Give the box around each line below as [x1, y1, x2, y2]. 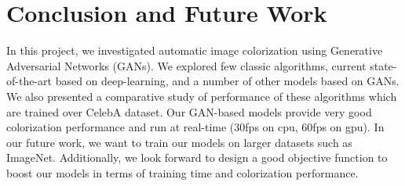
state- [370, 57, 397, 73]
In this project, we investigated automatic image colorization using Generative [6, 42, 383, 59]
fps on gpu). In [312, 119, 385, 135]
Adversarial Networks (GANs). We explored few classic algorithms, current [6, 57, 367, 73]
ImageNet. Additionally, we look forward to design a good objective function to [6, 149, 388, 166]
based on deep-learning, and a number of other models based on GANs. [55, 73, 400, 89]
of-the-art [6, 73, 52, 89]
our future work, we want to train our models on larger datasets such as [6, 134, 352, 150]
